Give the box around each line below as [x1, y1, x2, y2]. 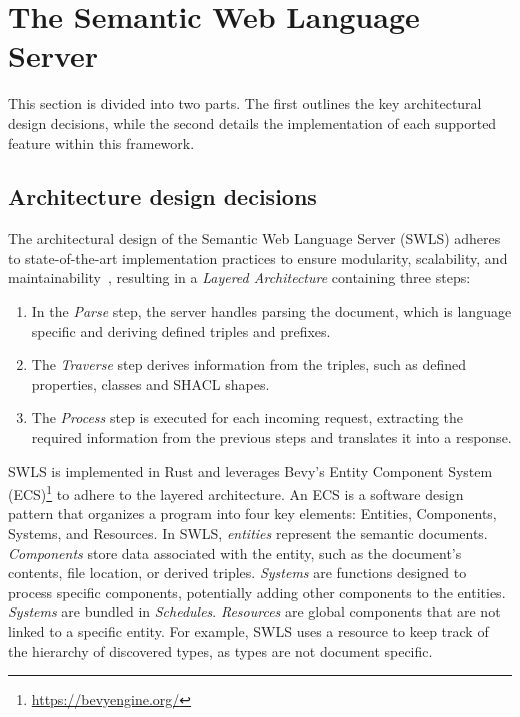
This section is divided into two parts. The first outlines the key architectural [8, 93, 482, 114]
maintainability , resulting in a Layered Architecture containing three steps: [8, 267, 471, 288]
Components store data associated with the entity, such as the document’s [8, 542, 462, 563]
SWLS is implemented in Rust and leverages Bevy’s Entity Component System [8, 460, 493, 481]
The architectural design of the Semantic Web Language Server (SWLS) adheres [8, 228, 501, 249]
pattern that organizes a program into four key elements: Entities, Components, [8, 503, 497, 524]
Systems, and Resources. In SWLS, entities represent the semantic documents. [8, 523, 488, 544]
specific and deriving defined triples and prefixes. [31, 320, 331, 341]
